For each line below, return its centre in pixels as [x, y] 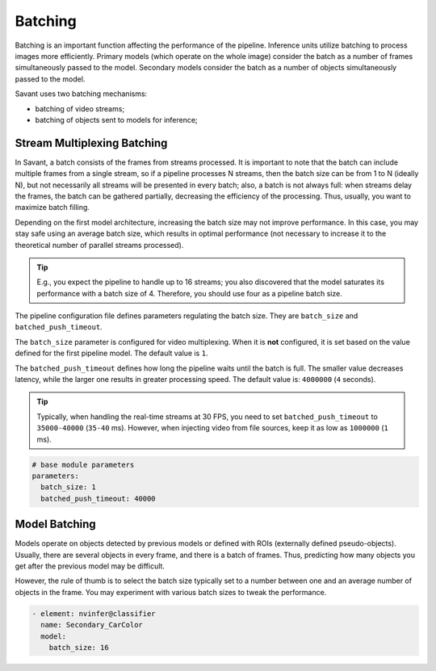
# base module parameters [83, 465]
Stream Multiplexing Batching [91, 143]
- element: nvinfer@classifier [94, 613]
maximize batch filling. [52, 208]
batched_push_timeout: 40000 [99, 498]
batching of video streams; [80, 108]
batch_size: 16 [79, 647]
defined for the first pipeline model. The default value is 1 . [111, 353]
